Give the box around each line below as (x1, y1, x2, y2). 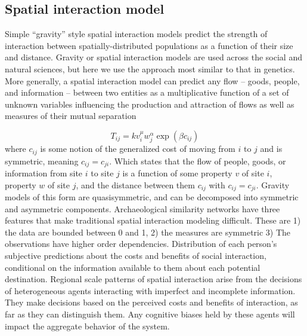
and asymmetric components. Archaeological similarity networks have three (5, 202, 280, 215)
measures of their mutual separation (5, 109, 137, 122)
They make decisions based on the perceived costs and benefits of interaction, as (5, 296, 298, 308)
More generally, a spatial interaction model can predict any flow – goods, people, (5, 74, 300, 87)
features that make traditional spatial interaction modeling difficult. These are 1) (5, 214, 301, 227)
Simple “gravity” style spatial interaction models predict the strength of (5, 28, 268, 40)
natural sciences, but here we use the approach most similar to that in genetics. (5, 62, 295, 75)
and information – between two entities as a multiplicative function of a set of (5, 86, 289, 99)
